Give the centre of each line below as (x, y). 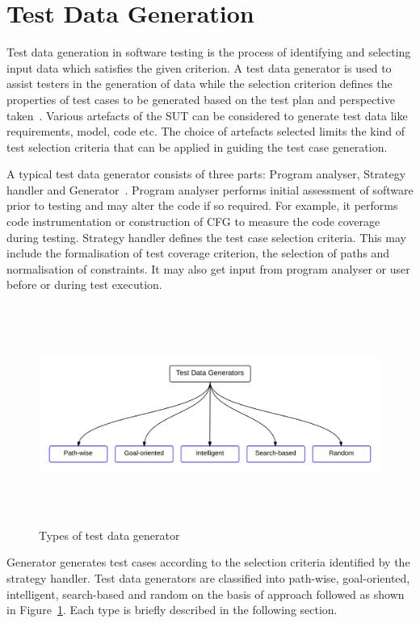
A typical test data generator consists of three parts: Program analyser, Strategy (206, 174)
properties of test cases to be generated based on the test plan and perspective (201, 99)
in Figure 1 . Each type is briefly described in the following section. (172, 610)
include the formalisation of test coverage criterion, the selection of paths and (198, 253)
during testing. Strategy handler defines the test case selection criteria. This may (206, 237)
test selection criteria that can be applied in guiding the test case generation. (197, 146)
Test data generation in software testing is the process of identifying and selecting (209, 52)
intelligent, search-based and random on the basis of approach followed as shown (206, 594)
